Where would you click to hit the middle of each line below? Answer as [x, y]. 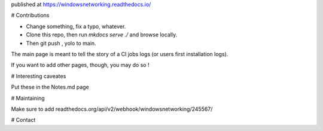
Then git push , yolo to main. [61, 43]
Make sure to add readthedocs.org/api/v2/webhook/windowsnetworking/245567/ [112, 109]
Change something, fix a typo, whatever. [76, 26]
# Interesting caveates [39, 76]
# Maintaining [28, 98]
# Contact [23, 120]
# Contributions [30, 16]
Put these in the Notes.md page [50, 87]
